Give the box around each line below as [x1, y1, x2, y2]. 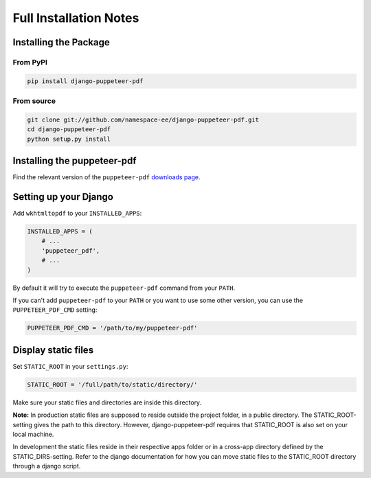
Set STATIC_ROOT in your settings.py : [12, 362, 128, 370]
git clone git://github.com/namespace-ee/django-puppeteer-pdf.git [27, 115, 260, 124]
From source [12, 96, 56, 106]
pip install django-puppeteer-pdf [27, 77, 144, 85]
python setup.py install [27, 135, 111, 143]
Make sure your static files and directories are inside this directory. [12, 398, 202, 407]
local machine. [12, 430, 54, 438]
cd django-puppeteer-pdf [27, 126, 111, 133]
